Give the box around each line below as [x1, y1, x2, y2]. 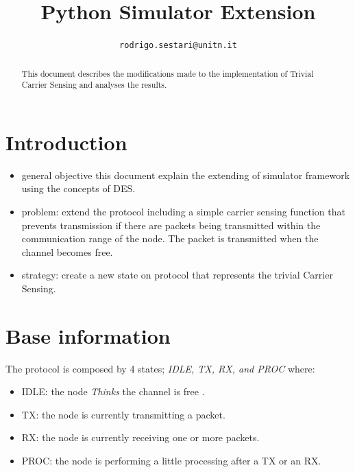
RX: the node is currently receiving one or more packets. [21, 430, 260, 445]
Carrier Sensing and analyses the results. [21, 79, 167, 91]
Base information [5, 321, 171, 349]
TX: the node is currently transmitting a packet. [21, 407, 225, 421]
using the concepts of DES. [21, 181, 136, 196]
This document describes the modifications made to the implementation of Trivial [21, 67, 314, 79]
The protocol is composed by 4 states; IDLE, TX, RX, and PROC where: [5, 361, 315, 375]
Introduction [5, 128, 127, 156]
